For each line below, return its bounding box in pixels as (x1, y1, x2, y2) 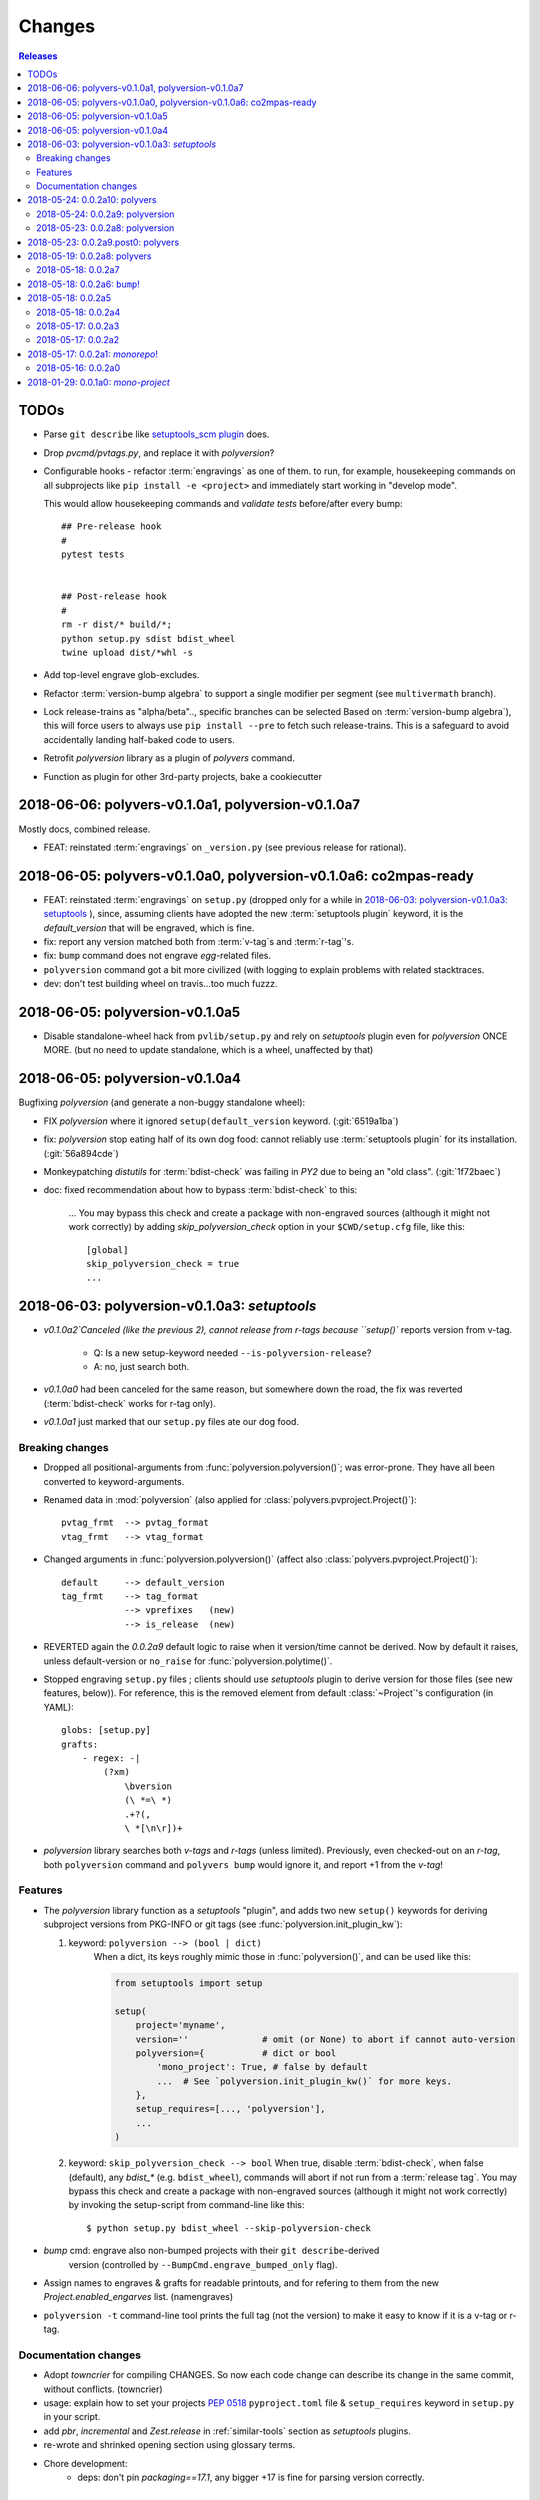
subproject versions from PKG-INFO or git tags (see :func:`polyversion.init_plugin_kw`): (43, 1918, 403, 1930)
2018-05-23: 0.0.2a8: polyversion (36, 222, 175, 234)
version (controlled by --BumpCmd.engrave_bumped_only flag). (68, 2258, 339, 2270)
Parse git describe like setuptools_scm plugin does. (43, 428, 270, 440)
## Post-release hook (61, 591, 167, 602)
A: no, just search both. (93, 1360, 190, 1372)
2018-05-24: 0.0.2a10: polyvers (27, 194, 157, 206)
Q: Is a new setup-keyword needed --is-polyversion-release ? (93, 1346, 372, 1359)
